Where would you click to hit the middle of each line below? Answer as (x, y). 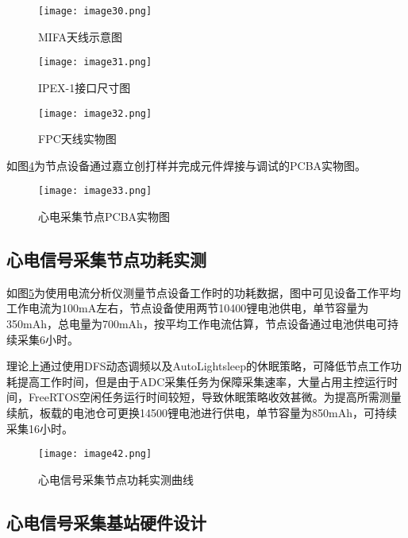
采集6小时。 (48, 339)
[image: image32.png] (95, 113)
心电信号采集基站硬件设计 (106, 522)
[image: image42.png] (95, 454)
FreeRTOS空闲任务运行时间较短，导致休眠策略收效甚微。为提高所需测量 (215, 397)
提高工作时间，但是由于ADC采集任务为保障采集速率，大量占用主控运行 (202, 381)
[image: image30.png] (95, 11)
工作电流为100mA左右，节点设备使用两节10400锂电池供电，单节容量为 (188, 308)
